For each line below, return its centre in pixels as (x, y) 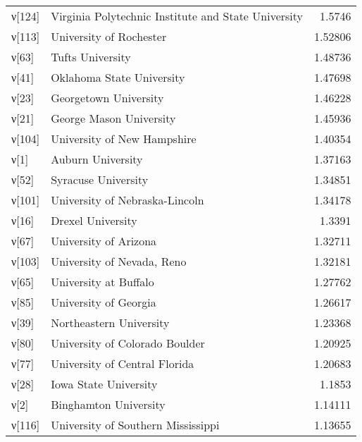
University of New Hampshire (124, 139)
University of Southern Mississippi (135, 425)
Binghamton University (108, 404)
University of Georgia (104, 302)
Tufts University (91, 57)
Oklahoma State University (118, 77)
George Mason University (113, 118)
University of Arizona (104, 241)
